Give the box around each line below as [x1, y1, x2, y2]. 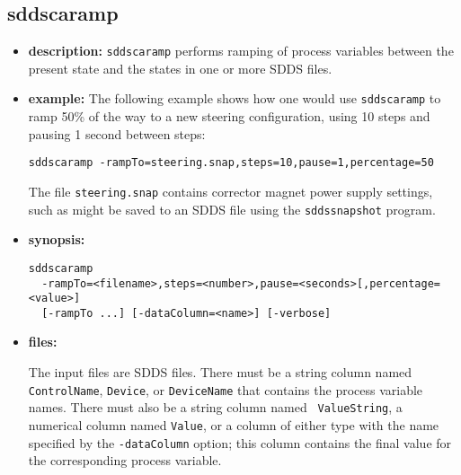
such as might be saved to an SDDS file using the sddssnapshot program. [28, 199, 436, 218]
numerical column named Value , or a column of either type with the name [28, 415, 439, 434]
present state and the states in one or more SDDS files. [28, 58, 332, 77]
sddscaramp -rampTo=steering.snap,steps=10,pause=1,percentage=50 [28, 156, 434, 170]
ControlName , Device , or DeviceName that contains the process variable [28, 380, 423, 399]
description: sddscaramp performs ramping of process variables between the [28, 41, 454, 60]
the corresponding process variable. [28, 451, 222, 470]
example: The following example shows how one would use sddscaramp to [28, 89, 441, 108]
